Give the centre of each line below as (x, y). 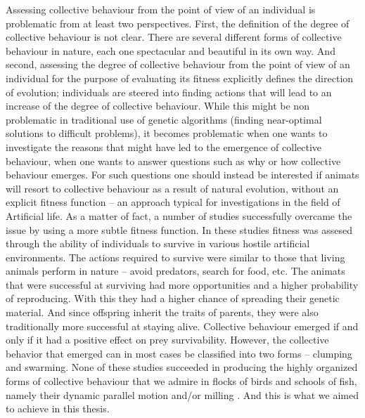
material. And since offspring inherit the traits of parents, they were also (162, 312)
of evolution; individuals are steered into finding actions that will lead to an (169, 92)
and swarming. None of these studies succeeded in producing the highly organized (182, 367)
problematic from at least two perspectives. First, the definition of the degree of (178, 23)
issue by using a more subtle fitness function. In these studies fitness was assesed (179, 229)
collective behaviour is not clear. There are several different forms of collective (174, 37)
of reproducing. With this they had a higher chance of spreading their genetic (173, 298)
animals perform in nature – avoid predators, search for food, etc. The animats (175, 271)
